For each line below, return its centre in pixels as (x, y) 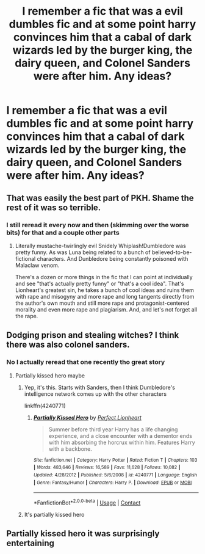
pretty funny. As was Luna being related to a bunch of (83, 252)
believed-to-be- (172, 252)
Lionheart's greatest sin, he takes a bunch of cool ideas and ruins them (104, 290)
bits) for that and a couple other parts (63, 232)
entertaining (31, 543)
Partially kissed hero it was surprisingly (83, 534)
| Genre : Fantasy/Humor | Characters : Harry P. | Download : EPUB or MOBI (113, 483)
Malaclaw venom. (37, 265)
